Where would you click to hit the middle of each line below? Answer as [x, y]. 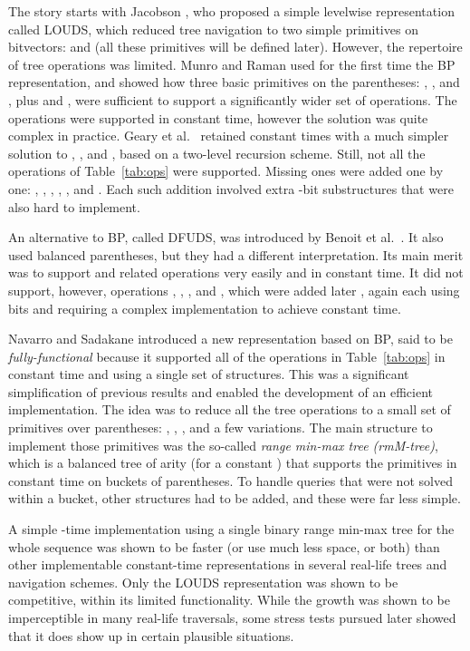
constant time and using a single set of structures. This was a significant [209, 374]
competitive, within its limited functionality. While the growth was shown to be [229, 600]
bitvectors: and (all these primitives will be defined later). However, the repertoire [235, 47]
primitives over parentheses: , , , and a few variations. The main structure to [221, 428]
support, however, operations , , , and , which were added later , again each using [234, 290]
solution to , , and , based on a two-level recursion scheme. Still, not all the [217, 153]
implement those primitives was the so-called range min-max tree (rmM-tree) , [223, 445]
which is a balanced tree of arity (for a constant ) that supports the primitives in [233, 463]
